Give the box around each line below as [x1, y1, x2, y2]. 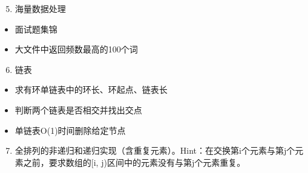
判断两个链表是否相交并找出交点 [15, 103, 142, 116]
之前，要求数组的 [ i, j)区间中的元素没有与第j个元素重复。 [23, 156, 246, 168]
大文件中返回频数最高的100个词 [15, 43, 138, 55]
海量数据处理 [15, 2, 66, 14]
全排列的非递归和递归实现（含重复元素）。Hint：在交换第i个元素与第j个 [15, 144, 295, 157]
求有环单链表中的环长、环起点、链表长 [15, 83, 168, 96]
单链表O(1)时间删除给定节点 [15, 124, 126, 136]
